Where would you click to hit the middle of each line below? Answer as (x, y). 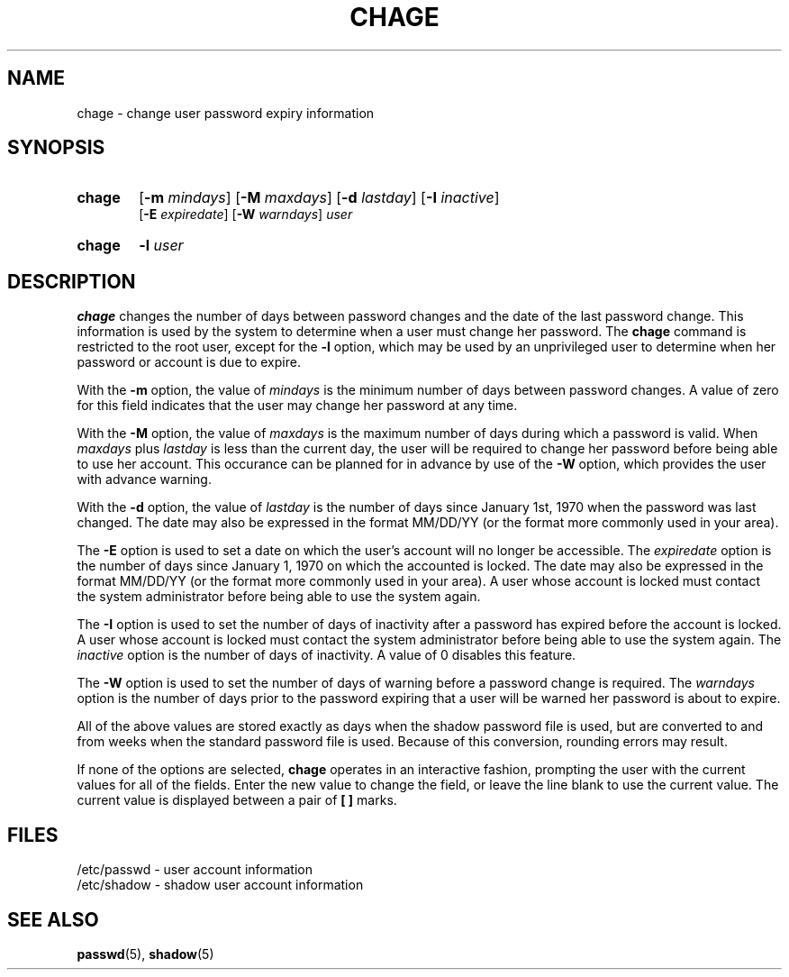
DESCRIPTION (72, 281)
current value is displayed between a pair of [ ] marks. (237, 800)
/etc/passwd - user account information (195, 870)
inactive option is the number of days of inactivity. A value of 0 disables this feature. (326, 655)
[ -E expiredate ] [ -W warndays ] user (246, 215)
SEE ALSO (53, 919)
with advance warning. (144, 479)
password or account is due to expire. (189, 362)
